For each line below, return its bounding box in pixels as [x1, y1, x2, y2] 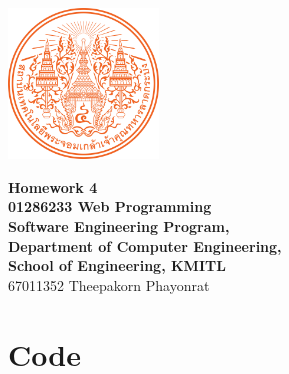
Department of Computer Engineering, [8, 235, 282, 256]
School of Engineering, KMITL [8, 255, 226, 276]
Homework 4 [8, 176, 98, 197]
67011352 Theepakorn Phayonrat [8, 274, 210, 295]
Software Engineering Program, [8, 215, 230, 236]
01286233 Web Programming [8, 196, 212, 217]
